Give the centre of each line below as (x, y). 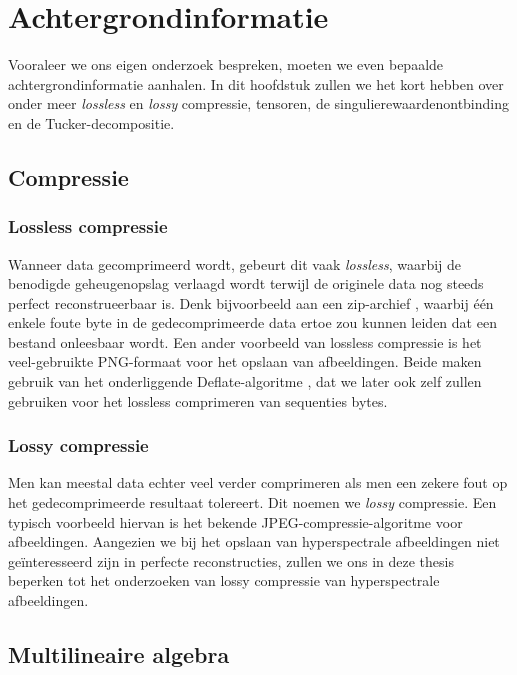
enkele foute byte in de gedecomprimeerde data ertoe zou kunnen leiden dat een (252, 322)
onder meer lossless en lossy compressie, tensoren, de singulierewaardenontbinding (259, 103)
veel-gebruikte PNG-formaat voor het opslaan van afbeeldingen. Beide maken (245, 361)
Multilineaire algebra (119, 654)
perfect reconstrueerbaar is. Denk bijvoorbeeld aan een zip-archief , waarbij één (251, 302)
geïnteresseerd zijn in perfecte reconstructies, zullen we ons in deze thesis (231, 560)
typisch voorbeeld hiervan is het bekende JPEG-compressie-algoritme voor (235, 521)
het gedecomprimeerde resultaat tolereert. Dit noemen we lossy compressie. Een (252, 502)
